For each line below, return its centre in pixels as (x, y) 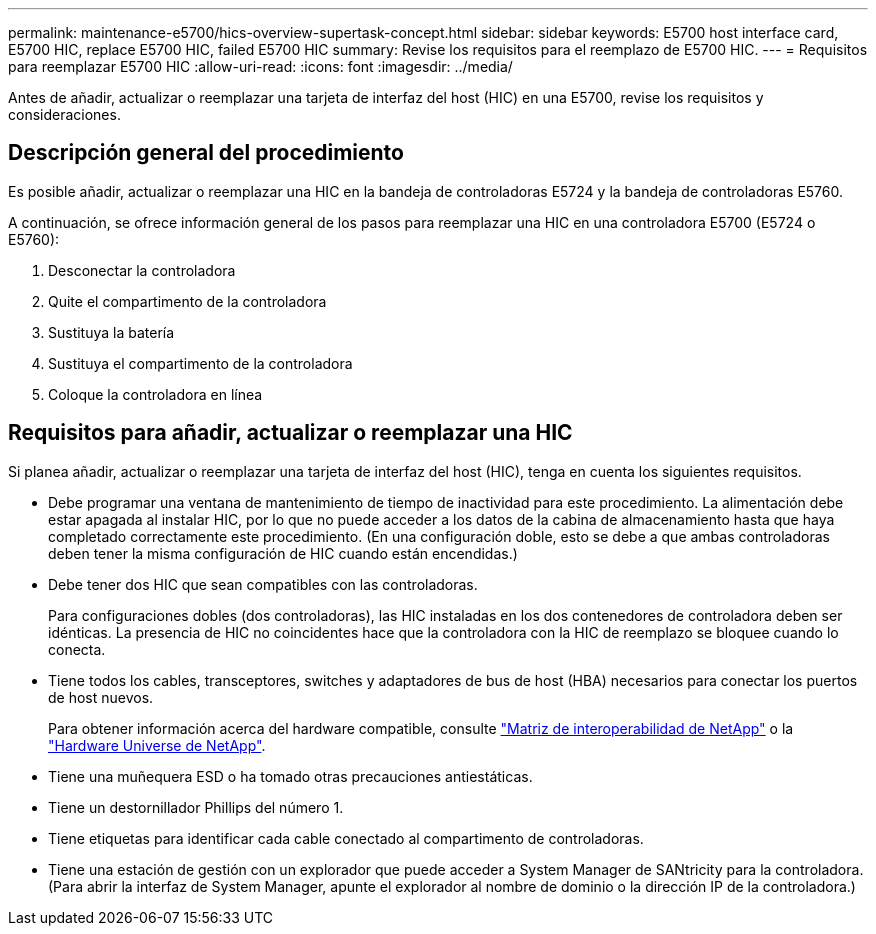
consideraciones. (64, 114)
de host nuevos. (101, 697)
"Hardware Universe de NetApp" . (157, 745)
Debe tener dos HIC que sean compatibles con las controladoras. (263, 584)
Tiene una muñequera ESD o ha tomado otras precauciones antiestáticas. (290, 776)
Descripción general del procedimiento (206, 153)
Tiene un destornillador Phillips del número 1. (196, 807)
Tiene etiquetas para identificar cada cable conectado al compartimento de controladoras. (346, 838)
